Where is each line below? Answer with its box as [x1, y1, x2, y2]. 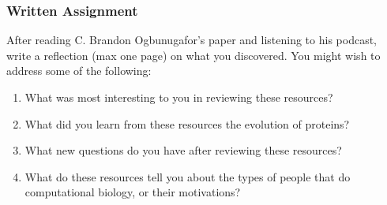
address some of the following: [6, 62, 152, 79]
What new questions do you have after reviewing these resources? [24, 142, 342, 158]
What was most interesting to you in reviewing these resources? [24, 89, 333, 105]
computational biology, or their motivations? [24, 184, 241, 200]
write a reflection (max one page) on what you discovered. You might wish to [6, 47, 381, 63]
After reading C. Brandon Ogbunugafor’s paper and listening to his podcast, [6, 32, 377, 48]
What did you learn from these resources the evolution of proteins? [24, 115, 350, 132]
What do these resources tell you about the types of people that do [24, 168, 351, 184]
